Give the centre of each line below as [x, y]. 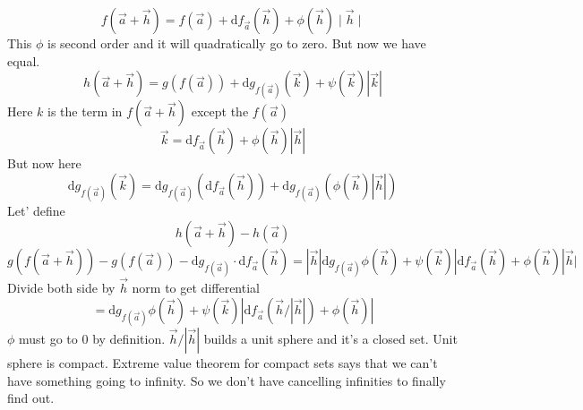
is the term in [85, 111]
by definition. [129, 338]
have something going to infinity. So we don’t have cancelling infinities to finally [227, 380]
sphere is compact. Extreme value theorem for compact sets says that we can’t [223, 362]
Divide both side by [61, 288]
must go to [48, 338]
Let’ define [36, 211]
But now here [44, 163]
